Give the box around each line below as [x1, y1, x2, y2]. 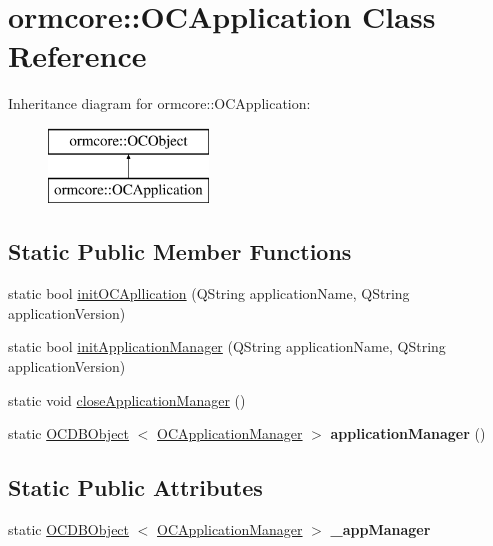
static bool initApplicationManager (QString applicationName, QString [8, 336, 446, 357]
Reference [8, 35, 147, 76]
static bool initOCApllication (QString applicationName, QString [8, 283, 410, 304]
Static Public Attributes [8, 472, 263, 503]
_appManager [330, 519, 431, 540]
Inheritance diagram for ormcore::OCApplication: [8, 93, 311, 114]
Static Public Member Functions [8, 236, 352, 267]
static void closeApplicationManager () [8, 389, 246, 410]
